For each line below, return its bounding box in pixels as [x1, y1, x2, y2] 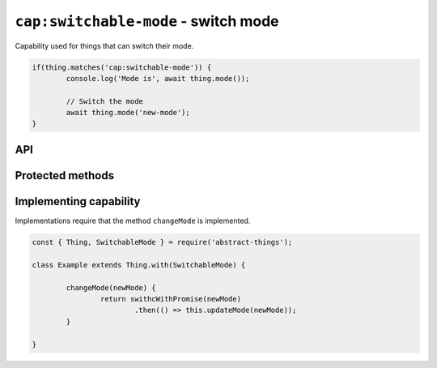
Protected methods [15, 169, 115, 182]
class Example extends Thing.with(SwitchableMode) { [32, 260, 246, 269]
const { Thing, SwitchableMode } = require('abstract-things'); [32, 237, 293, 246]
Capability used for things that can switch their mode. [15, 41, 194, 50]
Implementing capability [15, 195, 141, 208]
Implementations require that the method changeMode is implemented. [15, 216, 251, 226]
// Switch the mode [66, 96, 143, 105]
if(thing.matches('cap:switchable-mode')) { [32, 62, 212, 72]
